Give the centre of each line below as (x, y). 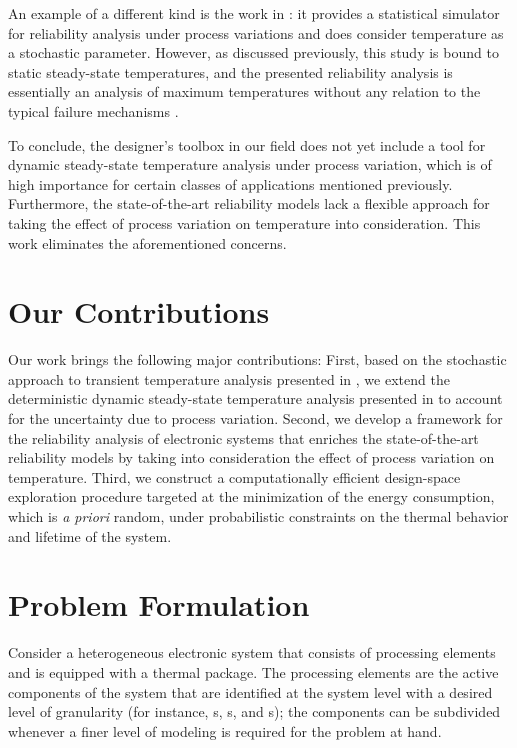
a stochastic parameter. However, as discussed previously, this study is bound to (253, 52)
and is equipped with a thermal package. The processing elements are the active (253, 671)
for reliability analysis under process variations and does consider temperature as (256, 32)
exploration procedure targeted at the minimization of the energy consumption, (251, 496)
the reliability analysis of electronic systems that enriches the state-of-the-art (243, 437)
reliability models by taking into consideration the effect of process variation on (251, 457)
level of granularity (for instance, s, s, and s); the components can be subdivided (254, 711)
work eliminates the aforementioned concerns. (147, 242)
